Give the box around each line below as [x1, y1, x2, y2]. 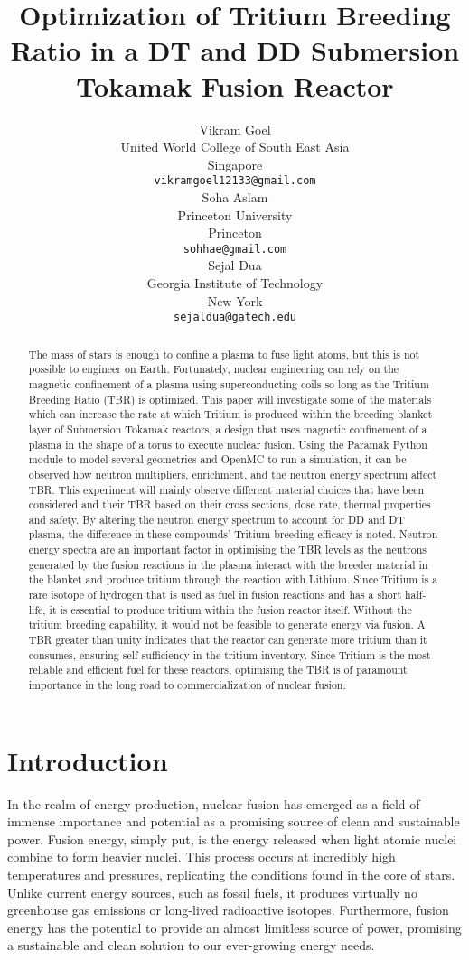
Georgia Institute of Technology [146, 273, 324, 292]
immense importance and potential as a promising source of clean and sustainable [7, 812, 460, 831]
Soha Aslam [202, 187, 268, 206]
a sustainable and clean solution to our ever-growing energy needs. [7, 936, 375, 955]
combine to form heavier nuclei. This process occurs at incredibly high [7, 847, 396, 866]
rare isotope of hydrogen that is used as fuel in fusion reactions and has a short [28, 587, 402, 602]
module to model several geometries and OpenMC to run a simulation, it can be [28, 452, 407, 467]
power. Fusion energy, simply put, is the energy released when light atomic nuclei [7, 829, 457, 848]
